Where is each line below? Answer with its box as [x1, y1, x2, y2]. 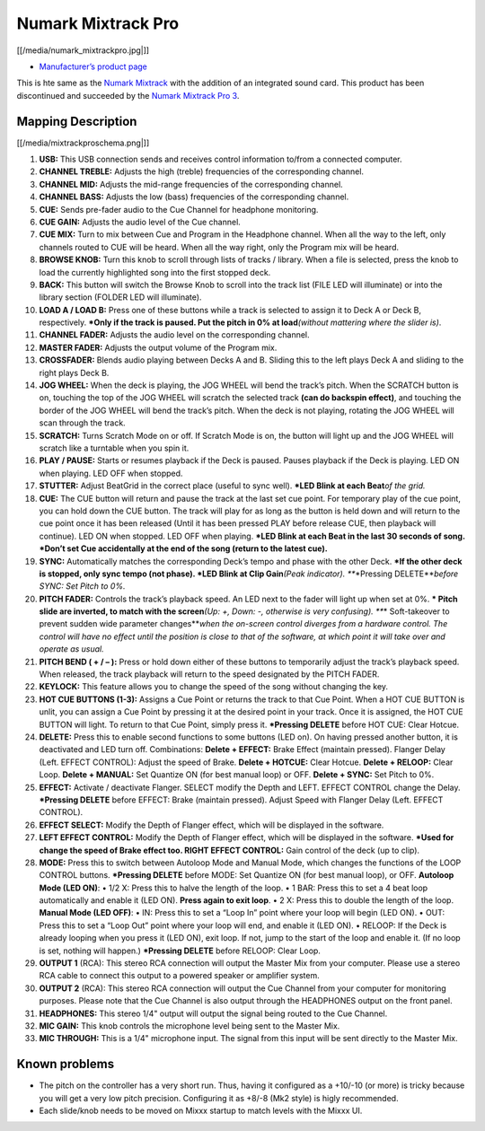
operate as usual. [39, 644, 105, 654]
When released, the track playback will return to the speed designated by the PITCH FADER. [39, 669, 380, 679]
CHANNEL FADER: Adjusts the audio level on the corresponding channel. [39, 329, 310, 340]
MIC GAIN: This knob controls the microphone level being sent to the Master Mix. [39, 1020, 340, 1031]
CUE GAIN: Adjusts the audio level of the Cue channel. [39, 216, 242, 227]
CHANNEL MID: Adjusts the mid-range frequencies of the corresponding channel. [39, 179, 343, 189]
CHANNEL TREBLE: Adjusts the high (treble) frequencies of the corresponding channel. [39, 166, 364, 177]
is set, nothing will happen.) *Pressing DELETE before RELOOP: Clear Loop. [39, 945, 321, 956]
